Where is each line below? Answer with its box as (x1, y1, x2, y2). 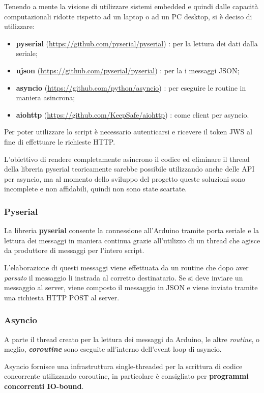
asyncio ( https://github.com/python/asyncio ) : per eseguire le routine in (16, 82, 246, 93)
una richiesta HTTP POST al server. (4, 292, 120, 302)
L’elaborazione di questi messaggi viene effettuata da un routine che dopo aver (4, 262, 249, 272)
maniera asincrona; (16, 92, 75, 103)
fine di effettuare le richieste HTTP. (4, 136, 115, 147)
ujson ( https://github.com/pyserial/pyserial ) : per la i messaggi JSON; (16, 65, 240, 75)
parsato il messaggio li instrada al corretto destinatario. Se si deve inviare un (4, 272, 243, 283)
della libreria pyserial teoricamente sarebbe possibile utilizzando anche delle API (4, 163, 255, 174)
